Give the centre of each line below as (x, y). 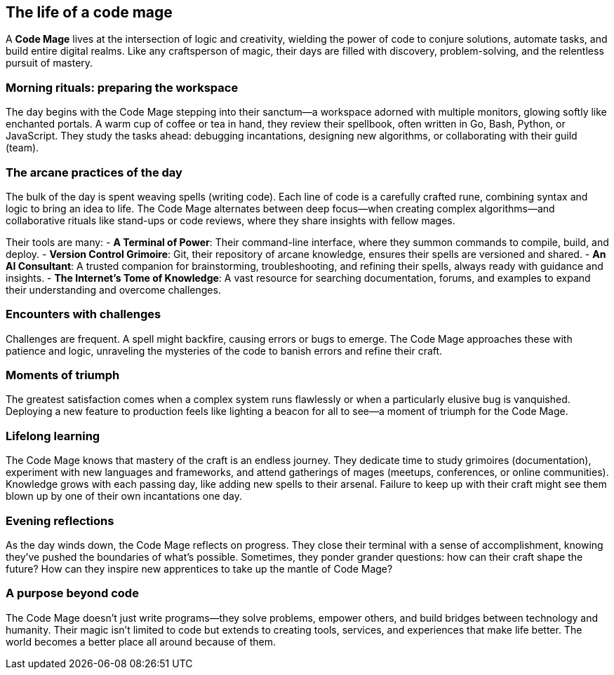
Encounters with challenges (84, 314)
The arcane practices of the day (94, 172)
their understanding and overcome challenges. (113, 289)
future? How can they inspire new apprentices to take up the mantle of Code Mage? (199, 568)
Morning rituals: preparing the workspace (122, 87)
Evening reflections (60, 520)
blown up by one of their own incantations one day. (124, 496)
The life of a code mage (89, 12)
